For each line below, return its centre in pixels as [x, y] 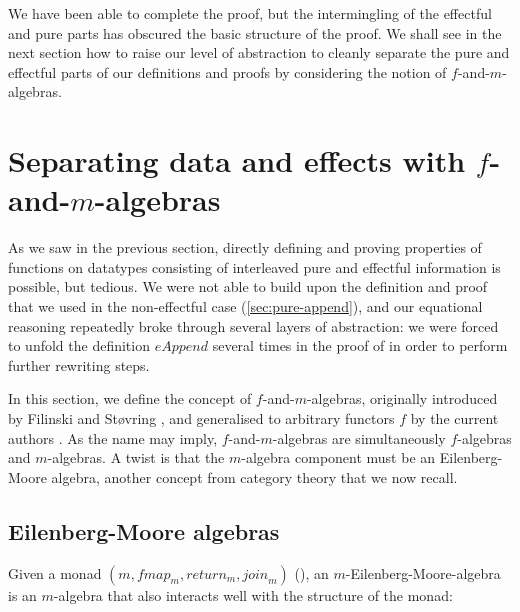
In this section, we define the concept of [130, 398]
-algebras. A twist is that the [136, 457]
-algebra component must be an [338, 457]
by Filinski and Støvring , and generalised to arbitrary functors [201, 418]
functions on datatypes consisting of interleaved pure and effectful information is [254, 266]
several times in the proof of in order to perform [360, 345]
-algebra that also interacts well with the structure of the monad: [253, 594]
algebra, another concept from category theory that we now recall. [254, 476]
